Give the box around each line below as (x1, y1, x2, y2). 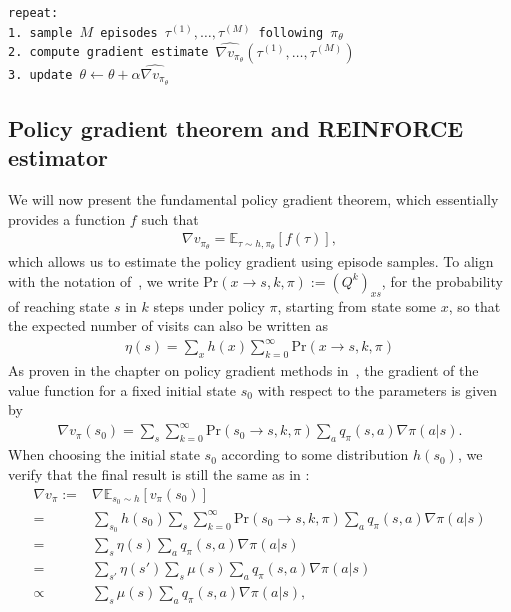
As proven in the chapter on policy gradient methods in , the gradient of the (8, 360, 479, 381)
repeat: (8, 6, 59, 20)
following (258, 25, 324, 40)
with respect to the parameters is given (257, 379, 498, 400)
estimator (8, 142, 108, 173)
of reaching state (8, 295, 110, 316)
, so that (448, 295, 501, 316)
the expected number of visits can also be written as (8, 315, 329, 336)
